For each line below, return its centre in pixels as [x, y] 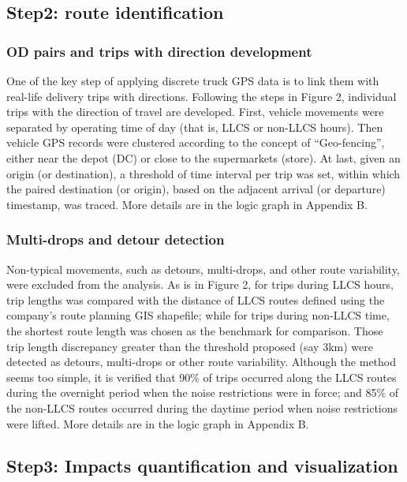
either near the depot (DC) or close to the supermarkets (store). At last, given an [203, 157]
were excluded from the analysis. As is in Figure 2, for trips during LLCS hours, [200, 284]
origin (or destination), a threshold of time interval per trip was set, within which [203, 173]
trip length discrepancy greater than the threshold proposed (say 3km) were [190, 346]
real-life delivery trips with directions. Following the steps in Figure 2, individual [202, 96]
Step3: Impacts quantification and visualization [202, 466]
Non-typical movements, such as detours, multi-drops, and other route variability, [203, 269]
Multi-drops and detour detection [116, 239]
